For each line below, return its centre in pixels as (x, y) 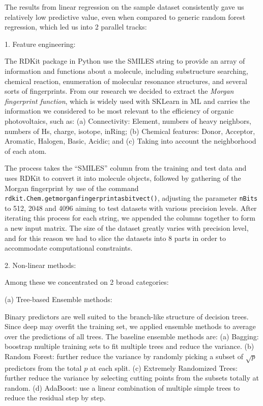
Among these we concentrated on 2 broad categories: (87, 282)
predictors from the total (43, 368)
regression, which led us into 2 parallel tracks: (76, 27)
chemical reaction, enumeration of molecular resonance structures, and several (126, 81)
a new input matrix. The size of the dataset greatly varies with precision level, (127, 227)
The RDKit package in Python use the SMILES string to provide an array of (125, 61)
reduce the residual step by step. (55, 398)
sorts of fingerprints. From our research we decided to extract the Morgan (119, 91)
